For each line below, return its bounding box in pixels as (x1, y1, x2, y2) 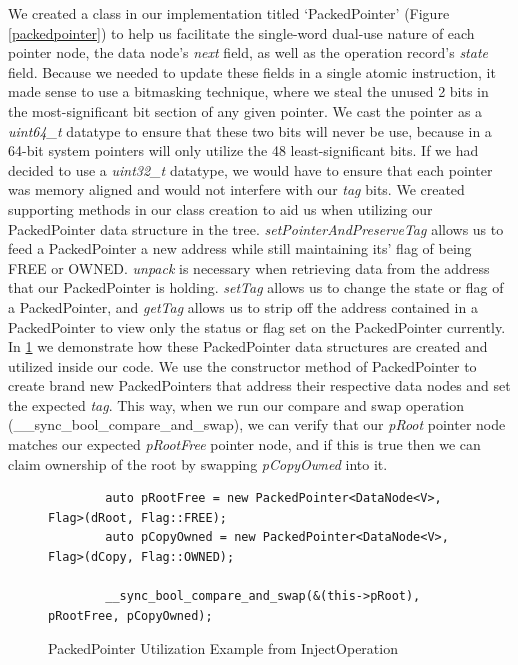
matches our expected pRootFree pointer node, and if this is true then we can (8, 434, 481, 455)
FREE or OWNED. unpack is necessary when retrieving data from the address (8, 257, 490, 278)
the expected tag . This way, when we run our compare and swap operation (8, 394, 465, 415)
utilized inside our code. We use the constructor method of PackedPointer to (8, 355, 477, 376)
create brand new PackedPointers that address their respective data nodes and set (8, 375, 511, 396)
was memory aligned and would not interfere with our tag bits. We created (8, 179, 465, 200)
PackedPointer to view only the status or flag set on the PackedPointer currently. (8, 316, 506, 337)
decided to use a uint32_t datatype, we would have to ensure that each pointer (8, 159, 493, 180)
